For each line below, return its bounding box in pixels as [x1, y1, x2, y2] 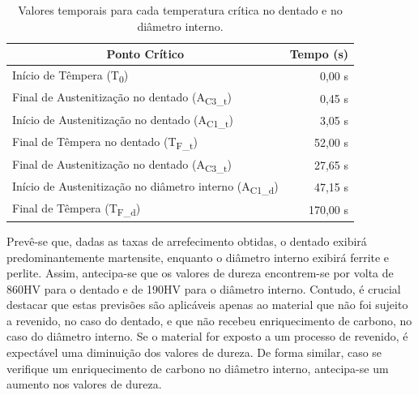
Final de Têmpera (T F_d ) [12, 200, 141, 219]
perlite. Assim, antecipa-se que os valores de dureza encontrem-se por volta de [6, 264, 394, 281]
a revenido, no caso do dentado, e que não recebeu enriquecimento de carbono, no [6, 311, 412, 328]
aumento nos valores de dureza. [6, 376, 162, 393]
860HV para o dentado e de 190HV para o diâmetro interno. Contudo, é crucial [6, 280, 401, 297]
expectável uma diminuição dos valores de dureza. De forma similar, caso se [6, 344, 382, 361]
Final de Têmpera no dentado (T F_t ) [12, 133, 198, 152]
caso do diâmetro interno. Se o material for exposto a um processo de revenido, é [6, 328, 408, 345]
